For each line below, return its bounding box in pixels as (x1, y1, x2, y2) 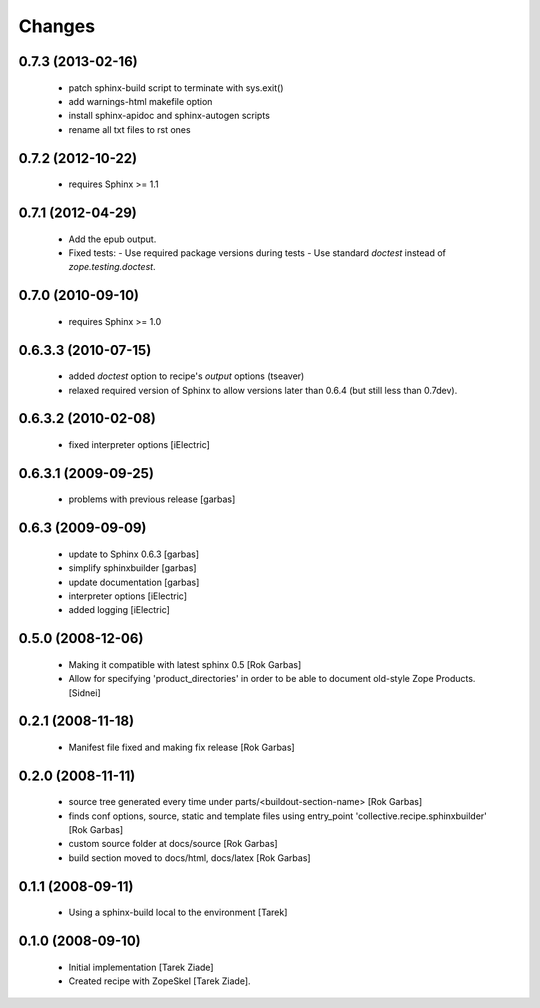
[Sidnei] (68, 686, 101, 699)
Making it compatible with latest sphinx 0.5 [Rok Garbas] (68, 658, 302, 670)
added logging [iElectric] (68, 604, 170, 616)
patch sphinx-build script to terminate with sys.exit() (68, 81, 284, 94)
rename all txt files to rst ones (68, 123, 191, 135)
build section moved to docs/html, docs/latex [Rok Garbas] (68, 851, 311, 864)
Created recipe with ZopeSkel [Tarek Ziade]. (68, 975, 251, 987)
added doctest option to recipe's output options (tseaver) (68, 370, 305, 382)
